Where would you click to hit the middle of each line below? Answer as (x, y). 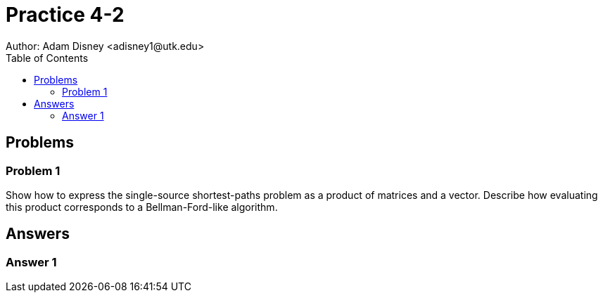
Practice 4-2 (65, 15)
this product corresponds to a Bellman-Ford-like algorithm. (142, 207)
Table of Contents (47, 58)
